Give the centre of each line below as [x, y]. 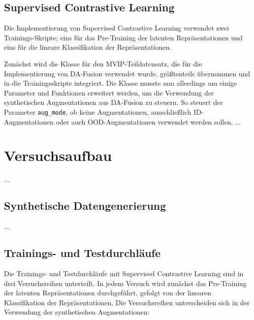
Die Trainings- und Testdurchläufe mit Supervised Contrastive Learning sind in [124, 273]
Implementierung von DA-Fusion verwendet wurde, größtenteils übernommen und [127, 73]
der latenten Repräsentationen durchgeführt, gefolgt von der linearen [108, 293]
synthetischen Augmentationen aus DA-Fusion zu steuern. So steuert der [113, 102]
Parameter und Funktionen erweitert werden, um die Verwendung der [109, 92]
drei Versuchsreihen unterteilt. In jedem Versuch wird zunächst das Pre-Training [125, 283]
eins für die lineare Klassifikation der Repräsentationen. [88, 47]
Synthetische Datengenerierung [85, 206]
